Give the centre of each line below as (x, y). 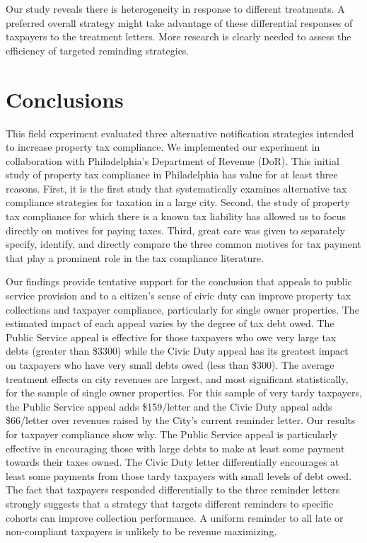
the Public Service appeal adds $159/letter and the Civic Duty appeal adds (169, 406)
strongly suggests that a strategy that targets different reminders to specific (170, 503)
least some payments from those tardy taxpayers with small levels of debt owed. (179, 475)
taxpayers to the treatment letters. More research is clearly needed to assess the (179, 36)
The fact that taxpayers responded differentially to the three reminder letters (173, 490)
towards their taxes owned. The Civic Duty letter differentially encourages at (173, 462)
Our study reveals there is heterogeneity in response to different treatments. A (175, 8)
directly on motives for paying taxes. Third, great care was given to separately (176, 230)
